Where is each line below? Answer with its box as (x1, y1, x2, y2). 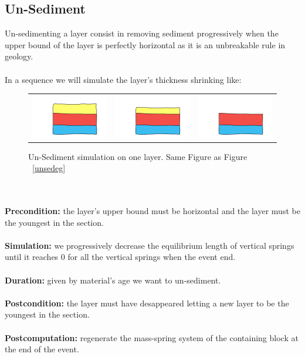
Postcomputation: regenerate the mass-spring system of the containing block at (5, 331, 299, 343)
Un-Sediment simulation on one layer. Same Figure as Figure (28, 150, 248, 162)
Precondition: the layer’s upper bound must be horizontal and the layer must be (5, 205, 300, 217)
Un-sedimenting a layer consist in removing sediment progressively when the (5, 27, 279, 39)
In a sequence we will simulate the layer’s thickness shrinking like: (5, 73, 242, 85)
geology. (5, 50, 33, 62)
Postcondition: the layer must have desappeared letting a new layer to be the (5, 296, 289, 309)
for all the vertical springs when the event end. (67, 251, 236, 263)
